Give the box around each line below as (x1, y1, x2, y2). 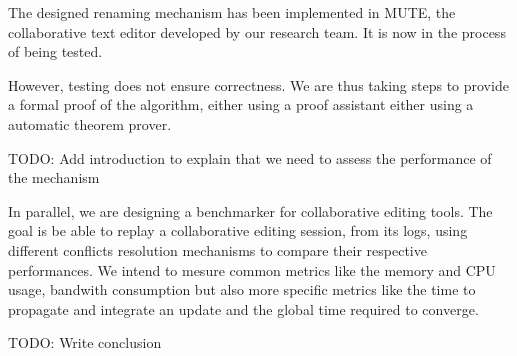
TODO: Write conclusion (8, 332, 162, 353)
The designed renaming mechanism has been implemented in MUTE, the (8, 2, 456, 22)
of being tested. (8, 41, 103, 62)
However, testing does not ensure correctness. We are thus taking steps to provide (8, 74, 509, 95)
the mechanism (8, 167, 100, 188)
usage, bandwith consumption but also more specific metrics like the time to (8, 279, 476, 300)
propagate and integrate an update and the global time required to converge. (8, 298, 479, 319)
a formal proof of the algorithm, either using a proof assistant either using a (8, 94, 474, 115)
